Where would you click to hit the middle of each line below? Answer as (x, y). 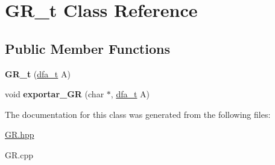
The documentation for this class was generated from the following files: (138, 114)
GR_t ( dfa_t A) (38, 73)
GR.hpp (20, 134)
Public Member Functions (87, 48)
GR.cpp (19, 154)
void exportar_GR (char (55, 94)
